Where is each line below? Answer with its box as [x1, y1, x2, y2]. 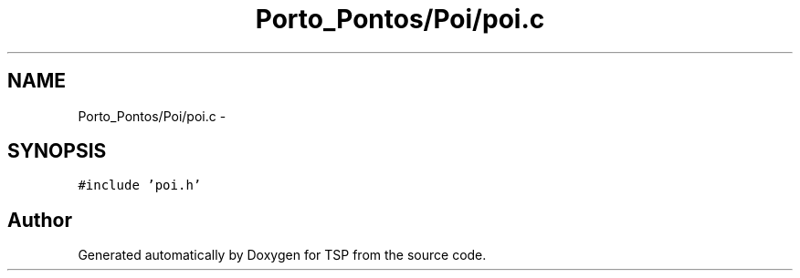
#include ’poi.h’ [78, 178, 202, 193]
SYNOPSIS [7, 139, 107, 163]
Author [7, 208, 72, 232]
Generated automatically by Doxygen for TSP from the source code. [78, 247, 487, 263]
